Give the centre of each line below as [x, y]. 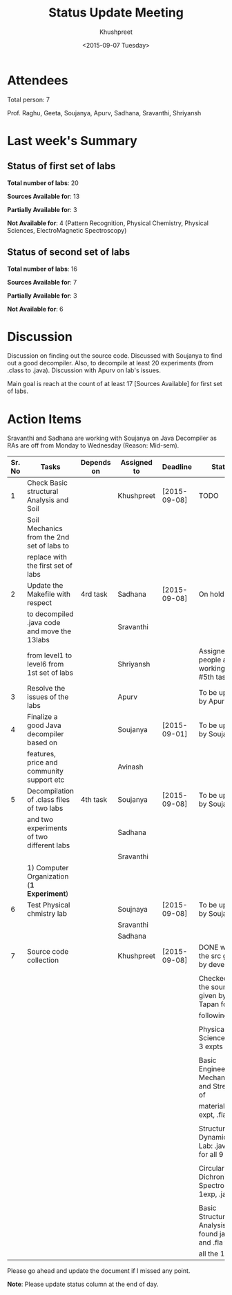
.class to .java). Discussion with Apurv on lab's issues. [84, 370]
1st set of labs [50, 673]
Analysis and [48, 500]
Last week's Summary [72, 141]
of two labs [45, 808]
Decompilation [51, 791]
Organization [48, 876]
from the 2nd [48, 537]
